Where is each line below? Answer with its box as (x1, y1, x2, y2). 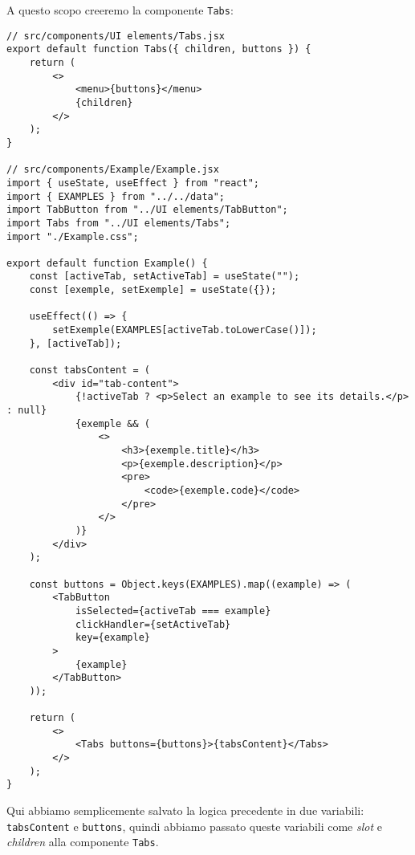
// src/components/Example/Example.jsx (6, 164, 219, 176)
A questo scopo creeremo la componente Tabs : (6, 2, 234, 18)
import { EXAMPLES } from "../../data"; (6, 190, 226, 202)
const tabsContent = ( (29, 364, 150, 377)
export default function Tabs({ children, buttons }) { (6, 43, 311, 55)
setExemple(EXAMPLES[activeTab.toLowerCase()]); (52, 324, 317, 336)
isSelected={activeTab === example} (75, 605, 271, 617)
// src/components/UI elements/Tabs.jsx (6, 30, 226, 42)
